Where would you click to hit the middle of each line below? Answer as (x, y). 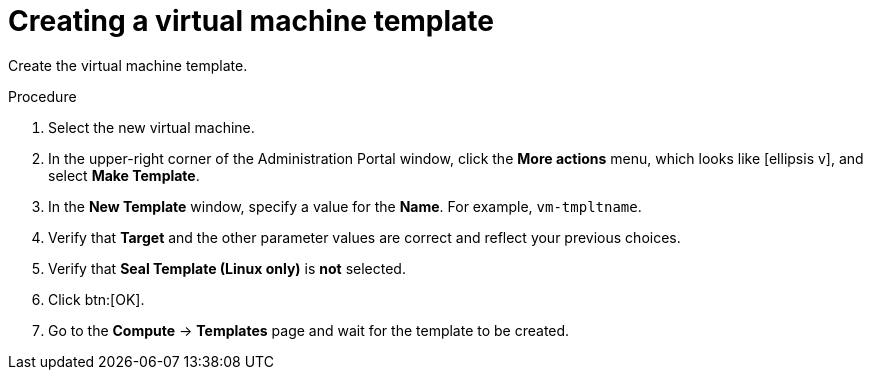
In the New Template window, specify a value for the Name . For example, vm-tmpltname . (345, 206)
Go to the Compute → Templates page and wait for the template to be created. (309, 330)
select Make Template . (124, 175)
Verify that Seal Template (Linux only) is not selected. (227, 268)
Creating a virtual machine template (251, 21)
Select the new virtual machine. (151, 127)
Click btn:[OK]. (96, 299)
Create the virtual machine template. (128, 65)
